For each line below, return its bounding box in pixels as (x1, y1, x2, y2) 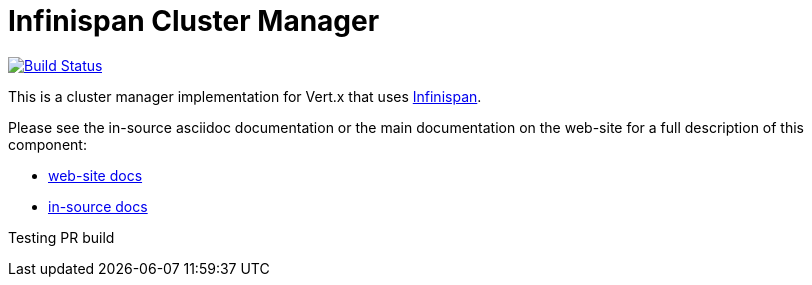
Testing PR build (8, 228, 115, 246)
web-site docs (48, 166, 143, 184)
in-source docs (48, 197, 148, 215)
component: (8, 135, 87, 153)
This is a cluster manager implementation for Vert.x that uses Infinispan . (8, 87, 482, 105)
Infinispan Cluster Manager (8, 4, 380, 38)
